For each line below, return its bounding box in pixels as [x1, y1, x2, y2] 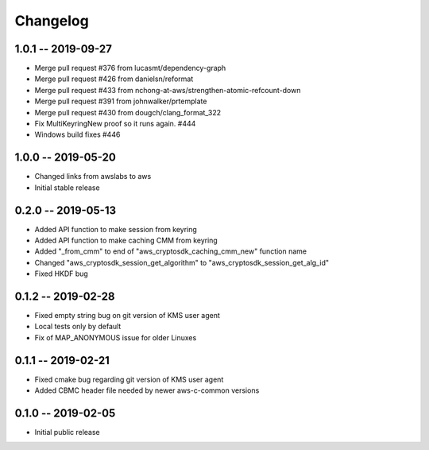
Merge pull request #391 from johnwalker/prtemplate [34, 96, 207, 107]
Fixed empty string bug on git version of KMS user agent [34, 311, 220, 320]
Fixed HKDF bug [34, 269, 89, 278]
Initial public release [34, 428, 101, 437]
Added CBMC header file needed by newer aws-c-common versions [34, 386, 260, 395]
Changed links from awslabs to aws [34, 172, 152, 181]
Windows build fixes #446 [34, 130, 121, 139]
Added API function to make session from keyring [34, 224, 198, 234]
